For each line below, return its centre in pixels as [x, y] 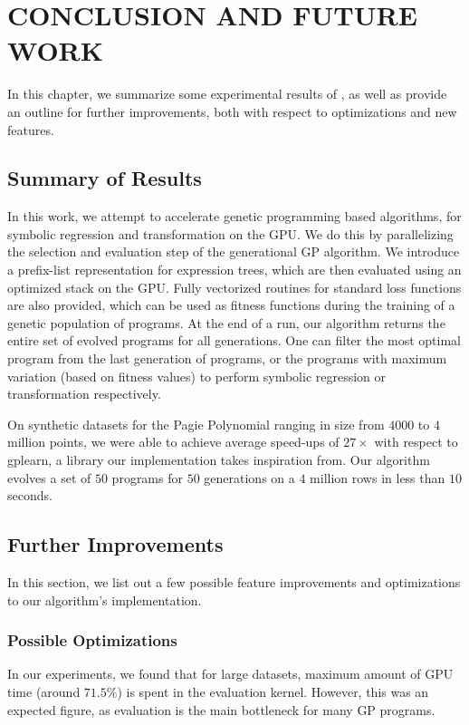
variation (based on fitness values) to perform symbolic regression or [197, 376]
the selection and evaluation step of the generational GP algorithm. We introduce [234, 251]
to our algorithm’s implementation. [105, 599]
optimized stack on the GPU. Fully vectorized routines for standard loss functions [234, 287]
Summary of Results [105, 178]
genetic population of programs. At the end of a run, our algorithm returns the [226, 322]
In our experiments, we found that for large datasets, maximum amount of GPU [230, 674]
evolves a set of [49, 477]
